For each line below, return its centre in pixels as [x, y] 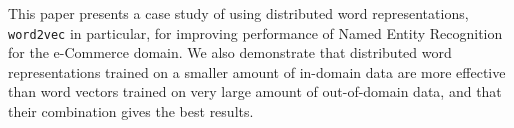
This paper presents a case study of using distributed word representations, [238, 13]
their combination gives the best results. [131, 111]
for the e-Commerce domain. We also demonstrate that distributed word [230, 52]
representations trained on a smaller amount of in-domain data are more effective [257, 71]
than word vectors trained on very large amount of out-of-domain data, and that [255, 91]
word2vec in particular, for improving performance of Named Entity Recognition [255, 32]
